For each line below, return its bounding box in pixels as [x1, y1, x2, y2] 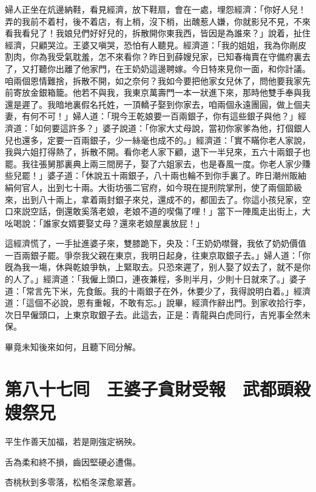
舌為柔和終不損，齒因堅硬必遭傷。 [5, 455, 141, 468]
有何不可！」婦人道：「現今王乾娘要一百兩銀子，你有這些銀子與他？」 [21, 110, 298, 122]
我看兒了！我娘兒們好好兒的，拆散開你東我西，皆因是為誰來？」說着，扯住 [13, 27, 311, 39]
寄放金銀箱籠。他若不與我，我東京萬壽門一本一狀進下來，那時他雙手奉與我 [13, 86, 311, 99]
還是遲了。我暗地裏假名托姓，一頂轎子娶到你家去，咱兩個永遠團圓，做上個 [5, 98, 302, 110]
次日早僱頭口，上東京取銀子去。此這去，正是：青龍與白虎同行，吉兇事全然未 [5, 308, 311, 321]
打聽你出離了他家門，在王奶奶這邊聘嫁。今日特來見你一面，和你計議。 [30, 62, 311, 75]
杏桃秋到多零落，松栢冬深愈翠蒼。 [5, 476, 141, 488]
